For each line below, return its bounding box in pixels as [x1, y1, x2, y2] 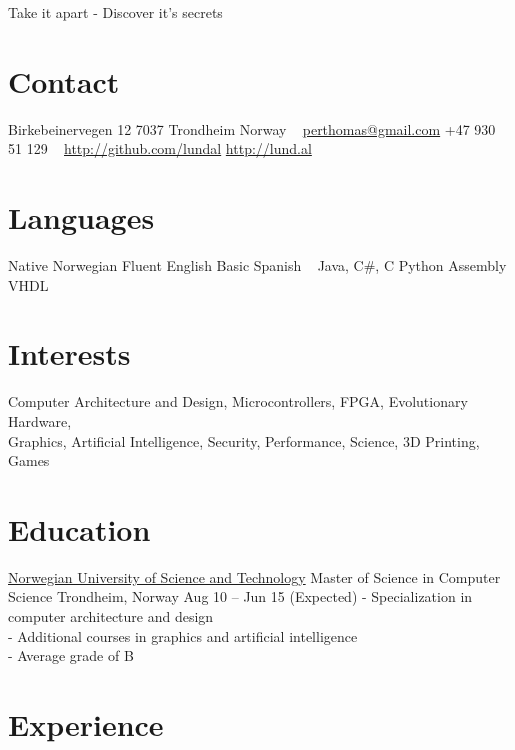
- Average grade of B [8, 645, 134, 666]
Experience [8, 704, 164, 744]
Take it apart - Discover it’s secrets [8, 2, 223, 22]
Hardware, [8, 410, 72, 431]
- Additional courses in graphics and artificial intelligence [8, 625, 358, 646]
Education [8, 508, 151, 549]
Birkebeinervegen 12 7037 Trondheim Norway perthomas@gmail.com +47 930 [8, 118, 496, 139]
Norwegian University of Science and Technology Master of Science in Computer [8, 566, 501, 587]
